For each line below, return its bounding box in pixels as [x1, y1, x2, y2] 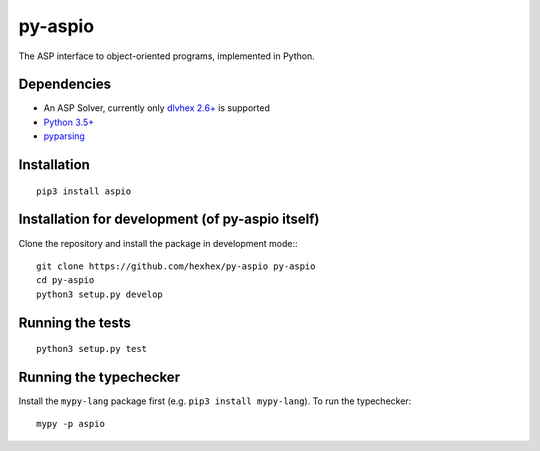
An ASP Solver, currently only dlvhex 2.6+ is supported [43, 102, 270, 114]
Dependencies [18, 76, 112, 93]
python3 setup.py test [36, 343, 148, 355]
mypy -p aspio [36, 418, 105, 430]
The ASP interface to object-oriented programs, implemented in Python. [18, 50, 315, 62]
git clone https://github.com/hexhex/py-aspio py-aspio [36, 260, 316, 272]
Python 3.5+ [43, 116, 95, 128]
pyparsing [43, 130, 85, 142]
